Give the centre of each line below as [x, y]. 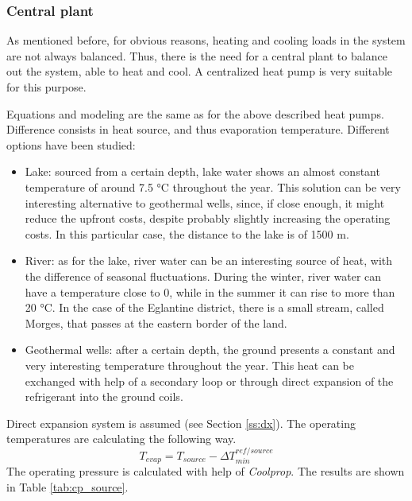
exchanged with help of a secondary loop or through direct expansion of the [209, 381]
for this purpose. [46, 87]
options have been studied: [71, 144]
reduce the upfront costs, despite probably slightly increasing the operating [208, 218]
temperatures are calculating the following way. [121, 439]
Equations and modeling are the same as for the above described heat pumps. [195, 113]
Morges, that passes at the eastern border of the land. [156, 322]
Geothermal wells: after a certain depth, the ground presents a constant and [210, 350]
